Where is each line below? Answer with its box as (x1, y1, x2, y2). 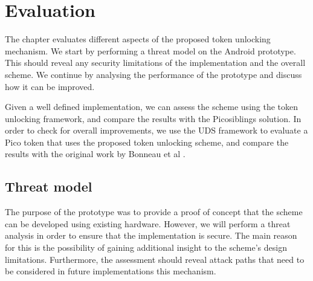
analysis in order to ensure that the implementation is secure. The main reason (5, 229, 297, 242)
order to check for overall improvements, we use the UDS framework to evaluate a (5, 124, 308, 137)
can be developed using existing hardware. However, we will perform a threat (5, 217, 291, 230)
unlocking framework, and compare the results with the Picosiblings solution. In (5, 112, 302, 124)
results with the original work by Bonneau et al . (5, 147, 186, 160)
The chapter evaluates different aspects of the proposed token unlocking (5, 33, 271, 45)
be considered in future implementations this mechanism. (5, 265, 216, 277)
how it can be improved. (5, 80, 95, 92)
